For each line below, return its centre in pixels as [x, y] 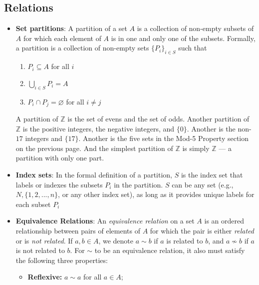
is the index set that [212, 174]
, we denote [116, 240]
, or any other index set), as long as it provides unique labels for [156, 194]
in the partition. [138, 184]
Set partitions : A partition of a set [71, 28]
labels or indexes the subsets [59, 184]
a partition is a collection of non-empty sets [82, 48]
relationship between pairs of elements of [78, 230]
